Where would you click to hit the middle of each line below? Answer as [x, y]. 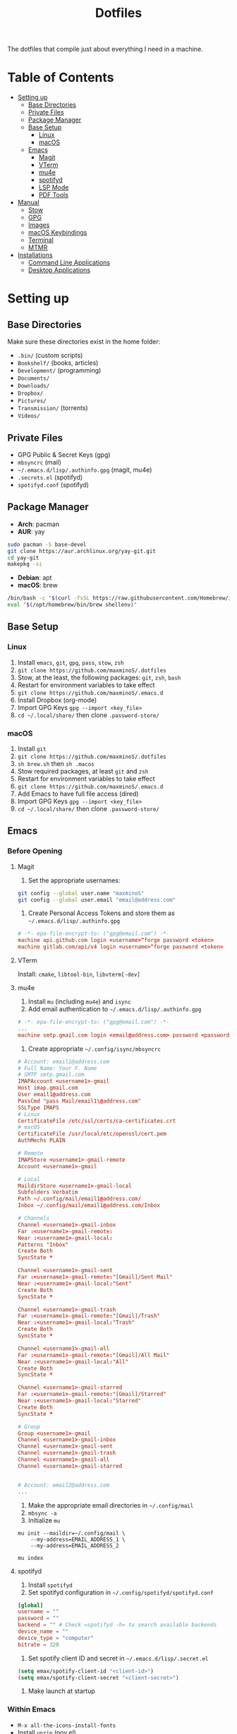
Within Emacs [32, 1709]
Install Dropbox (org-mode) [57, 700]
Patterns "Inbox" [43, 1245]
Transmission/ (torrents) [53, 408]
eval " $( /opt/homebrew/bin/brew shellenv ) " [72, 605]
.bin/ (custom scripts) [50, 356]
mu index [30, 1558]
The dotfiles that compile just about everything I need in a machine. [105, 49]
